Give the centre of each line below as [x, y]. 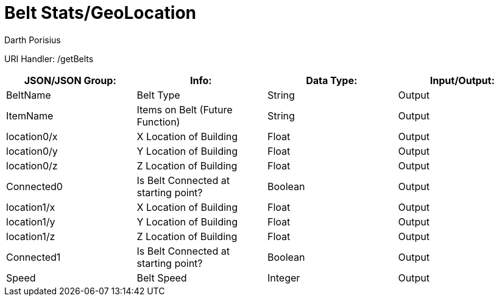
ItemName [30, 115]
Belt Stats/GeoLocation [100, 13]
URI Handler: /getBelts [49, 58]
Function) [158, 122]
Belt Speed [162, 278]
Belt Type [158, 95]
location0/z [32, 165]
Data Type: [332, 80]
